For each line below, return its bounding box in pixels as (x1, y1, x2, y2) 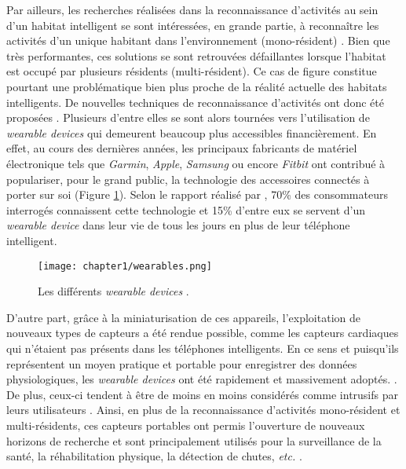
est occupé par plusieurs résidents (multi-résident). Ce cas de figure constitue (6, 63, 377, 79)
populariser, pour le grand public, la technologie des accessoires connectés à (6, 170, 370, 187)
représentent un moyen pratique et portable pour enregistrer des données (6, 355, 357, 372)
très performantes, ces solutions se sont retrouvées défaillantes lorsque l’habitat (6, 47, 386, 64)
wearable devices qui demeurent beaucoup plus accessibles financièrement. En (6, 124, 377, 141)
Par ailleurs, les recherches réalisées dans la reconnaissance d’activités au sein (6, 2, 379, 17)
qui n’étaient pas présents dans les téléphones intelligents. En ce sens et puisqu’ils (6, 339, 399, 356)
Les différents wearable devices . (38, 283, 189, 299)
